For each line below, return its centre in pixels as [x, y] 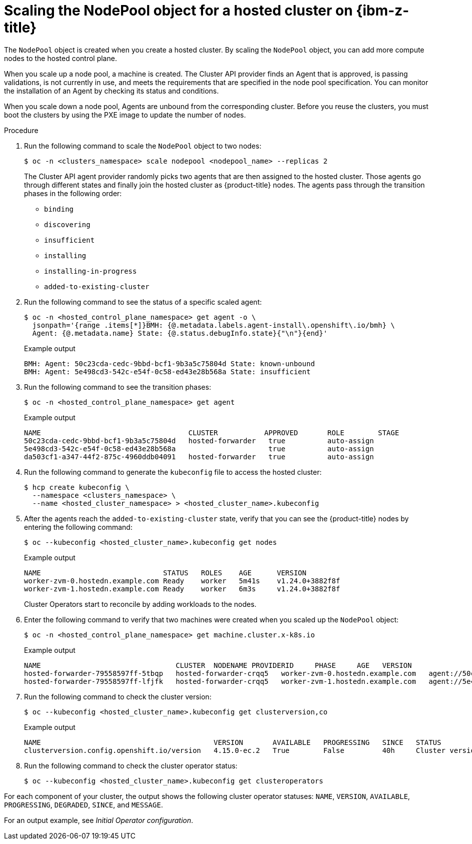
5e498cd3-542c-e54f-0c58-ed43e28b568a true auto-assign [199, 449]
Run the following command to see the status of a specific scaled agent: [143, 302]
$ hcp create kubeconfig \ [77, 487]
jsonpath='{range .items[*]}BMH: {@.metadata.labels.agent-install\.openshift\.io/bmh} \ [213, 325]
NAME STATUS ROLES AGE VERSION [165, 573]
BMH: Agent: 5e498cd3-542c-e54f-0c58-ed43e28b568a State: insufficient [167, 371]
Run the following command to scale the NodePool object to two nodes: [143, 146]
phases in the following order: [73, 193]
